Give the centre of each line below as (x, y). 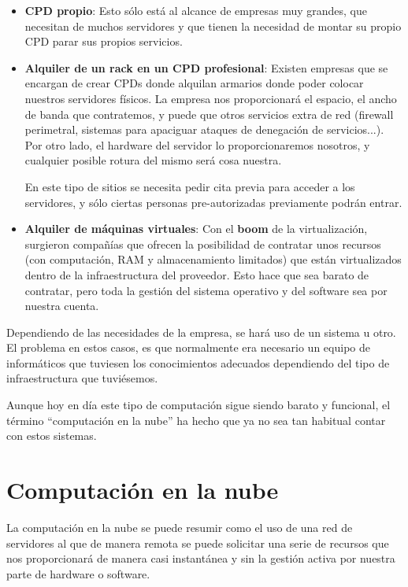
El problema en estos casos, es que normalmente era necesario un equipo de (188, 347)
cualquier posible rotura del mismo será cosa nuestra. (153, 160)
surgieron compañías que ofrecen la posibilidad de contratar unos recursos (203, 244)
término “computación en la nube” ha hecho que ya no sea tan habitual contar (196, 420)
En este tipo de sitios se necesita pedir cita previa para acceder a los (190, 186)
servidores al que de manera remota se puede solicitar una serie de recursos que (198, 543)
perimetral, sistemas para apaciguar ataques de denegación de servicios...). (204, 129)
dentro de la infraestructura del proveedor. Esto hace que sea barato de (197, 274)
